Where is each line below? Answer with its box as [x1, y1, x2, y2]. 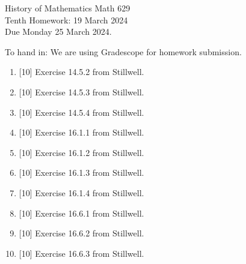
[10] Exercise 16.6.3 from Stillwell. [19, 247, 144, 259]
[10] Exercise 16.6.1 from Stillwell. [19, 206, 144, 219]
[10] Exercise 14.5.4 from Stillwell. [19, 106, 144, 118]
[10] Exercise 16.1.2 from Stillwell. [19, 146, 144, 158]
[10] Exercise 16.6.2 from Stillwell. [19, 227, 144, 239]
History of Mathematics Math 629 [5, 2, 131, 14]
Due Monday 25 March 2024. [5, 25, 112, 38]
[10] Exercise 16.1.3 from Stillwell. [19, 166, 144, 179]
